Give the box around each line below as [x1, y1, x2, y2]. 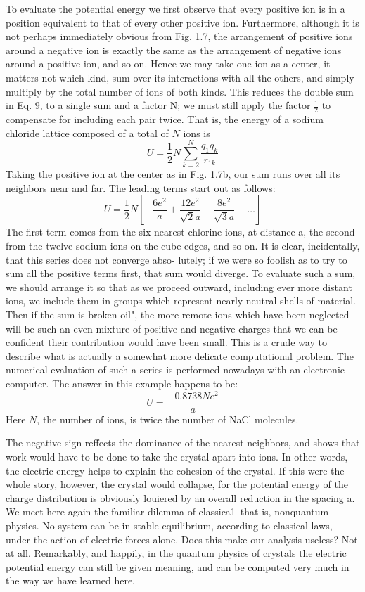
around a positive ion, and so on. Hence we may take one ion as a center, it [6, 56, 331, 71]
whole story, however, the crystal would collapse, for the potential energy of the [6, 477, 348, 491]
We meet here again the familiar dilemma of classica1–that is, [6, 504, 271, 519]
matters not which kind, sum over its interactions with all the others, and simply [6, 70, 354, 84]
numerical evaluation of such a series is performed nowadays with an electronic [6, 362, 345, 377]
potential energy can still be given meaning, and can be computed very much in [6, 559, 350, 574]
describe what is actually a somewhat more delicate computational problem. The [6, 348, 354, 363]
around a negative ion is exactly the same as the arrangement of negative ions [6, 42, 342, 57]
